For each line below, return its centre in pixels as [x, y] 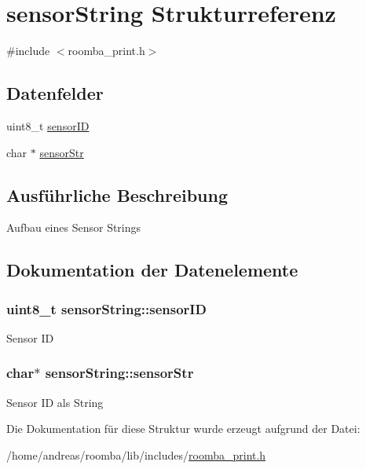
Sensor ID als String [55, 402]
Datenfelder [55, 93]
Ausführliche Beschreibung [117, 194]
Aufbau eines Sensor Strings [74, 227]
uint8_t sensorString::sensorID [106, 308]
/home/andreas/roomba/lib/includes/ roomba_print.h [136, 454]
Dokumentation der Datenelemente [152, 270]
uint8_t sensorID [48, 125]
